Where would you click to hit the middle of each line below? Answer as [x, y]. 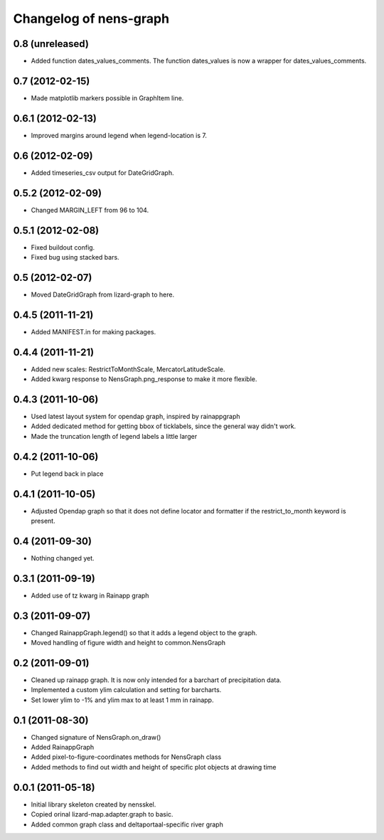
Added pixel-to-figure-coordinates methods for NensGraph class [126, 757]
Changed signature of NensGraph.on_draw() [96, 737]
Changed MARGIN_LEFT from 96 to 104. [90, 210]
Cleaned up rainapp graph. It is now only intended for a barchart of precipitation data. [156, 680]
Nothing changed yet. [63, 558]
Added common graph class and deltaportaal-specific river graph [127, 824]
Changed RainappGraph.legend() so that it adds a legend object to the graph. [144, 632]
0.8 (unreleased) [51, 44]
